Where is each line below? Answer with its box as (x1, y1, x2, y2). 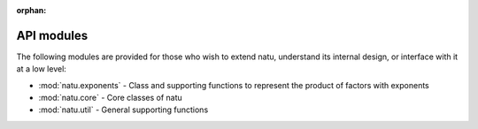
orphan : (16, 5, 47, 15)
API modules (16, 27, 89, 43)
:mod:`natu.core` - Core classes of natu (38, 93, 183, 103)
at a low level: (16, 64, 66, 74)
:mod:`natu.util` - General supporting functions (38, 104, 209, 115)
